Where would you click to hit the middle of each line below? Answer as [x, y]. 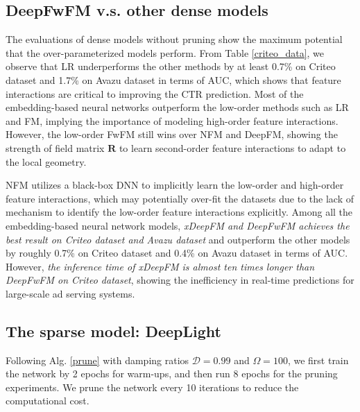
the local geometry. [46, 161]
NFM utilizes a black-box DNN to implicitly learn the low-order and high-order [175, 185]
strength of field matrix [55, 147]
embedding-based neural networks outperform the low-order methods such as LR [177, 107]
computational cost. [48, 401]
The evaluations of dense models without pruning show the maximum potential [174, 39]
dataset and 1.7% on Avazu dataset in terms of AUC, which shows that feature [173, 79]
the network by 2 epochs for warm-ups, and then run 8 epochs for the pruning [172, 374]
